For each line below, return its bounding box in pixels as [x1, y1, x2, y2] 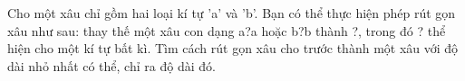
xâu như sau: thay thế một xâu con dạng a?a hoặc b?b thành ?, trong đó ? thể [7, 21, 446, 40]
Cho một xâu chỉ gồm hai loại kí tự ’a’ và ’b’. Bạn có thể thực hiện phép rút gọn [7, 4, 456, 22]
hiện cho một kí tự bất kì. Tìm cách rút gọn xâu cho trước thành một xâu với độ [7, 39, 459, 58]
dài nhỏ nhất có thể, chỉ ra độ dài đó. [7, 56, 216, 75]
